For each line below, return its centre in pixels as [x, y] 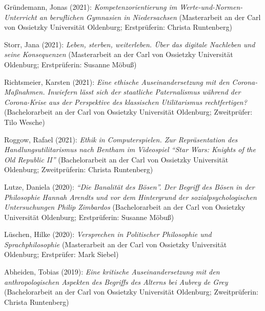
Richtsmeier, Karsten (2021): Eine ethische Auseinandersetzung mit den [117, 81]
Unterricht [21, 17]
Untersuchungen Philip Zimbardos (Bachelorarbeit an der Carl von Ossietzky [125, 207]
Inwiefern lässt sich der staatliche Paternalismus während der [144, 92]
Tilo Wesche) [25, 122]
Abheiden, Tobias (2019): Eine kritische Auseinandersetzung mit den [112, 272]
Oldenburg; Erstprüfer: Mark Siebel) [62, 254]
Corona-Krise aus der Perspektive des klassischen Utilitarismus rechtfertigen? [126, 102]
